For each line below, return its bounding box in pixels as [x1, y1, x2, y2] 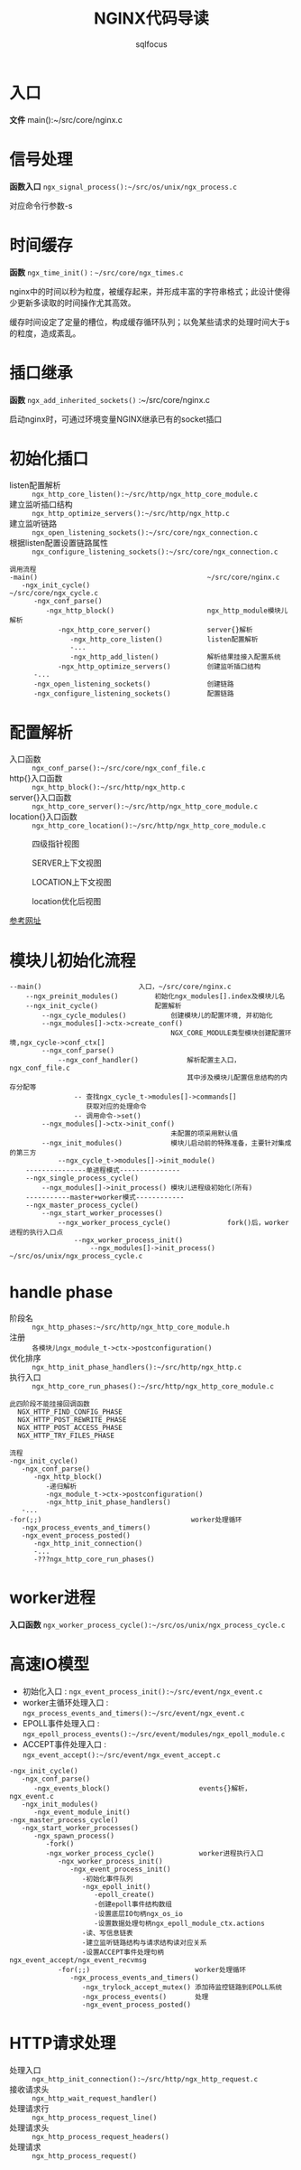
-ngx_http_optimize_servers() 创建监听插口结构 [57, 662, 261, 671]
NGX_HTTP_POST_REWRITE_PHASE [17, 1416, 127, 1425]
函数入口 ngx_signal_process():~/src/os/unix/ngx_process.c [9, 181, 237, 192]
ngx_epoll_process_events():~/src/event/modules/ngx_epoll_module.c [22, 1730, 286, 1739]
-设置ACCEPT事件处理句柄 [81, 1948, 165, 1957]
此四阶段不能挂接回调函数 [9, 1399, 90, 1409]
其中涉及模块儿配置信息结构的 [187, 1073, 281, 1082]
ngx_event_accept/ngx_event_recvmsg [9, 1956, 147, 1965]
